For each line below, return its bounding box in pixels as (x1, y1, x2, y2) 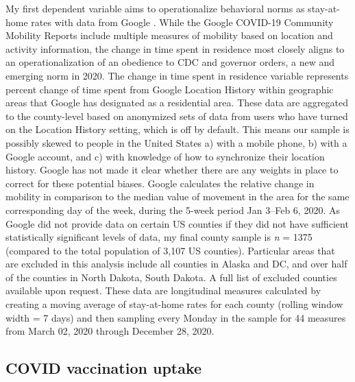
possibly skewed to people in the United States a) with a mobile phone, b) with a (5, 135, 347, 150)
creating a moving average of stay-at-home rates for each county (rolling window (5, 297, 343, 311)
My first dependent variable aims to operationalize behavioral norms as (5, 1, 305, 15)
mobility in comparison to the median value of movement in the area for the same (5, 189, 350, 204)
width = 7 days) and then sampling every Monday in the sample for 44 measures (5, 310, 346, 324)
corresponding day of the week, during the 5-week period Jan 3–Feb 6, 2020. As (5, 202, 340, 217)
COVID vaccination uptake (5, 357, 202, 379)
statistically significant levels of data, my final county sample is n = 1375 (5, 230, 313, 244)
